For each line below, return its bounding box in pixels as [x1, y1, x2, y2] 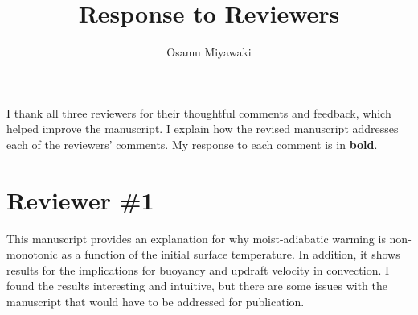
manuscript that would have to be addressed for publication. [6, 293, 305, 309]
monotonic [6, 246, 58, 263]
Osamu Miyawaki [166, 44, 252, 60]
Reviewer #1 [6, 183, 154, 216]
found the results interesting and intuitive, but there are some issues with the [6, 277, 387, 294]
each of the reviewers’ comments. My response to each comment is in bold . [6, 135, 378, 152]
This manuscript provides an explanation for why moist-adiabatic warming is [6, 230, 386, 247]
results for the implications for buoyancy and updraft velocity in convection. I [6, 261, 390, 278]
